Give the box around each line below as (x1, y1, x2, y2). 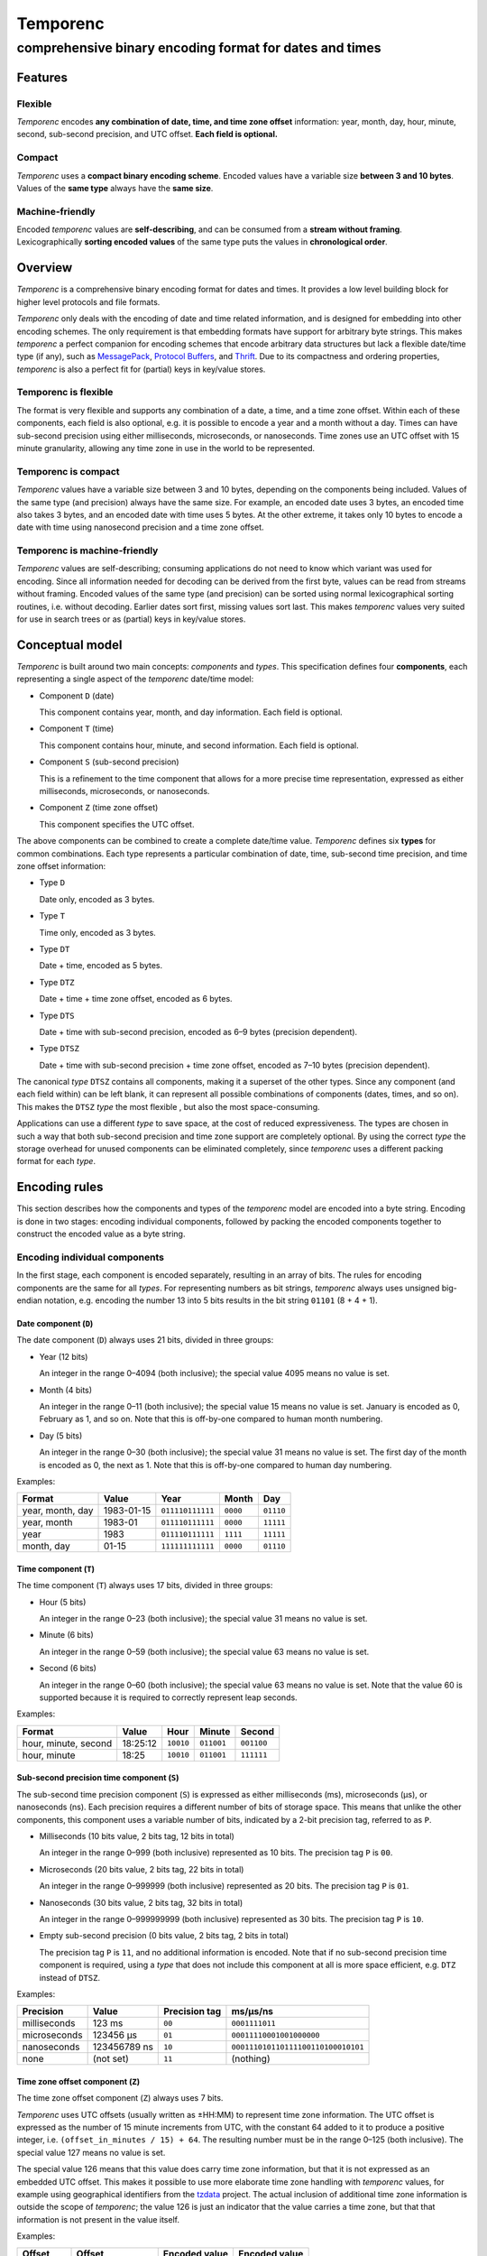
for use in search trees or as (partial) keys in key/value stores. (16, 614, 246, 624)
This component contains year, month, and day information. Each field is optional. (39, 707, 343, 717)
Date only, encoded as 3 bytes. (39, 893, 155, 904)
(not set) (92, 2053, 130, 2066)
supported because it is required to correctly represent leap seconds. (39, 1692, 298, 1703)
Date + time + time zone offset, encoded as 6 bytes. (39, 994, 234, 1004)
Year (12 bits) (39, 1351, 88, 1362)
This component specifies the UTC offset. (39, 818, 195, 829)
